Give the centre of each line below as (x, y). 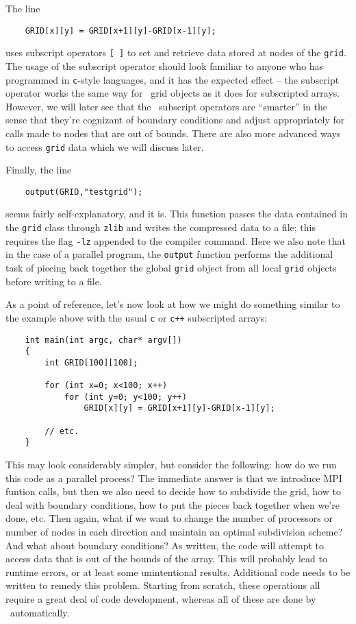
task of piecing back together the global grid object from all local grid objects (171, 267)
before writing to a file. (54, 281)
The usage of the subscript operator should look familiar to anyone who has (165, 65)
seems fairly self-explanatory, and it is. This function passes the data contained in (177, 214)
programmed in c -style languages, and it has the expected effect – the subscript (173, 79)
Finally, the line (39, 170)
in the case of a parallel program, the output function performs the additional (169, 254)
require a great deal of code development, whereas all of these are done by (161, 599)
